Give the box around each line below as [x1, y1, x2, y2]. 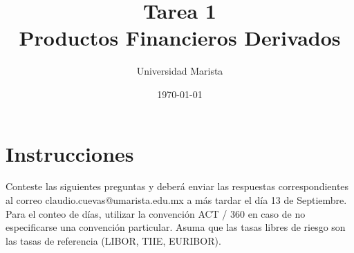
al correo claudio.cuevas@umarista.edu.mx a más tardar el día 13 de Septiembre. [6, 193, 347, 207]
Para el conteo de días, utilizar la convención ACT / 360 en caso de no [6, 206, 306, 221]
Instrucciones [6, 139, 134, 167]
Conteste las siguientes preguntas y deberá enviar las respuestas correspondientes [6, 179, 349, 194]
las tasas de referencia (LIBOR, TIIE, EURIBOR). [6, 233, 221, 247]
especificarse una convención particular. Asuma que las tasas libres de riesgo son [6, 220, 346, 234]
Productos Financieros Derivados [19, 24, 341, 52]
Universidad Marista [136, 64, 223, 78]
